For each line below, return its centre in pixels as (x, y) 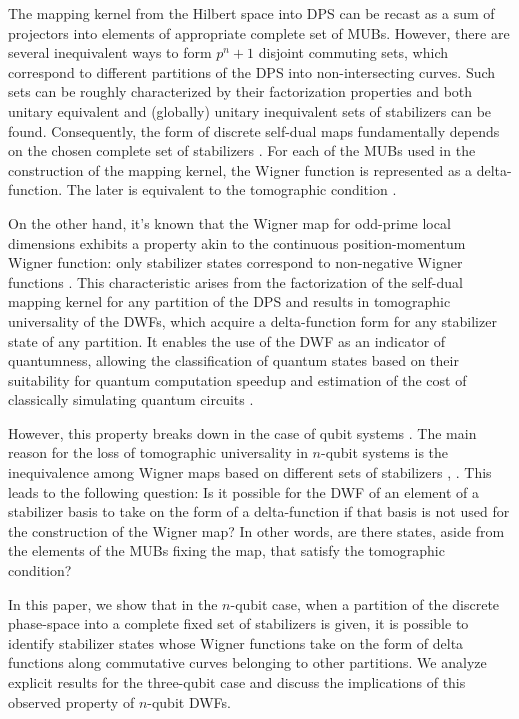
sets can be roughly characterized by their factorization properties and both (240, 91)
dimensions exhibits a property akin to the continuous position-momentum (237, 242)
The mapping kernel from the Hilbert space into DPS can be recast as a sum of (251, 13)
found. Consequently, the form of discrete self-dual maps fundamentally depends (254, 130)
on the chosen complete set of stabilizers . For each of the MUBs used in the (242, 150)
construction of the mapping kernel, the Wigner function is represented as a (240, 169)
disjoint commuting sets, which (353, 52)
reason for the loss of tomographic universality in (158, 452)
